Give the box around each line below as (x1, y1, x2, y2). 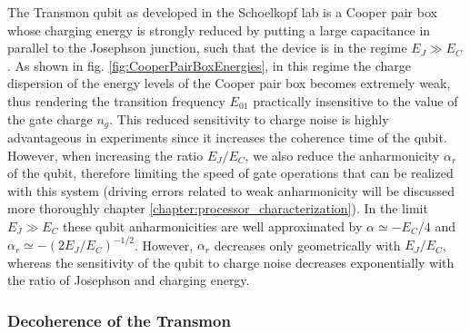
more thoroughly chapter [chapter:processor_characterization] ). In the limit (7, 199, 428, 218)
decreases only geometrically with (214, 235, 401, 254)
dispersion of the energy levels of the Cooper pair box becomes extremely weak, (7, 74, 451, 93)
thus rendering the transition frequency (7, 91, 225, 110)
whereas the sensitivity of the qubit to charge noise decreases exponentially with (7, 252, 455, 271)
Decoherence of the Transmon (7, 309, 231, 331)
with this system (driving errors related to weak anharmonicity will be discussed (7, 181, 455, 200)
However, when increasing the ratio (7, 145, 204, 164)
